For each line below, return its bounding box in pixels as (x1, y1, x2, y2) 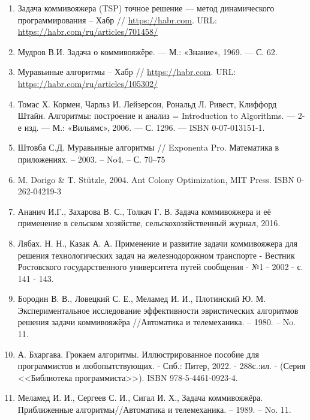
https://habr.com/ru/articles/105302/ (17, 77, 158, 89)
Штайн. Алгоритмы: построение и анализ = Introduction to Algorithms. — (17, 109, 296, 122)
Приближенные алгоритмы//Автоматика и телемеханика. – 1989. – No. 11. (17, 403, 291, 416)
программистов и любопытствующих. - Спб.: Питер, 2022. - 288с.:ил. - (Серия (17, 359, 306, 372)
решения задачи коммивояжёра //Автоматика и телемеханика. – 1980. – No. (17, 316, 296, 328)
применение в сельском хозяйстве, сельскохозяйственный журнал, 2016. (17, 217, 281, 229)
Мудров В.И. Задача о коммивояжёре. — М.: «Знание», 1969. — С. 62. (17, 45, 278, 58)
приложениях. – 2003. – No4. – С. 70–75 (17, 152, 165, 165)
